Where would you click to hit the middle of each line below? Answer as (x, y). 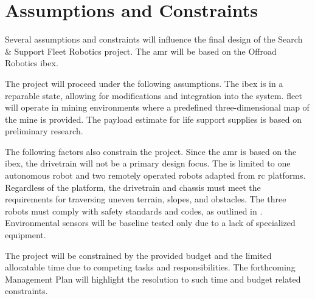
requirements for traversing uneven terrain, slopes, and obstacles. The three (146, 199)
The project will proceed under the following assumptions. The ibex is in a (144, 83)
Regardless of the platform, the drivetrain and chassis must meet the (133, 187)
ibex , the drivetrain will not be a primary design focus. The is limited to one (148, 163)
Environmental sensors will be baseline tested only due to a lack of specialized (150, 223)
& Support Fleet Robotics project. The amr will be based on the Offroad (141, 51)
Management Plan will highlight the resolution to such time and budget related (153, 279)
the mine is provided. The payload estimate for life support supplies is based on (153, 119)
